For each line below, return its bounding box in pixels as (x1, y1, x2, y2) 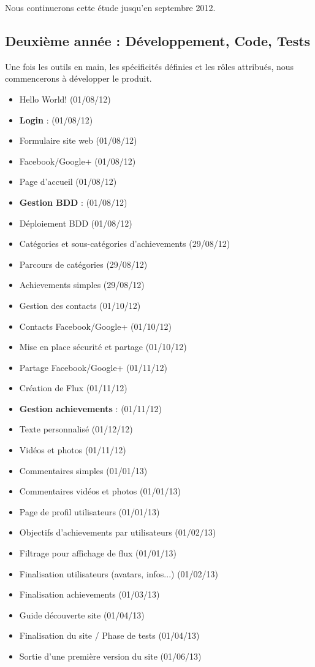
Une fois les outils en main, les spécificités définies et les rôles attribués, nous (5, 60, 294, 72)
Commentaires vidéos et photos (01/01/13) (19, 485, 181, 497)
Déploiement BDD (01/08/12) (19, 216, 132, 229)
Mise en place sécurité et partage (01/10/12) (19, 340, 187, 353)
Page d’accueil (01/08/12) (19, 175, 117, 188)
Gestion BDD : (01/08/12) (19, 195, 127, 208)
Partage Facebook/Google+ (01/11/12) (19, 361, 168, 373)
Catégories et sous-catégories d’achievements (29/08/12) (19, 237, 230, 250)
